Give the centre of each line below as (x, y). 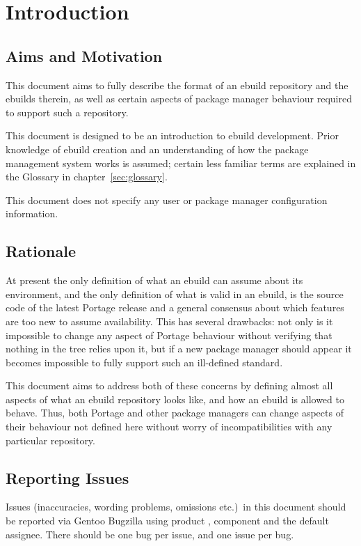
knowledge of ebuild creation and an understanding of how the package (157, 149)
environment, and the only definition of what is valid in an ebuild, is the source (175, 294)
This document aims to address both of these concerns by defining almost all (169, 385)
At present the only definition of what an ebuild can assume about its (154, 280)
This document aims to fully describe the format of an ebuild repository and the (177, 85)
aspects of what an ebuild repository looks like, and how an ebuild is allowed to (175, 399)
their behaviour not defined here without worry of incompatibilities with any (169, 427)
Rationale (41, 251)
